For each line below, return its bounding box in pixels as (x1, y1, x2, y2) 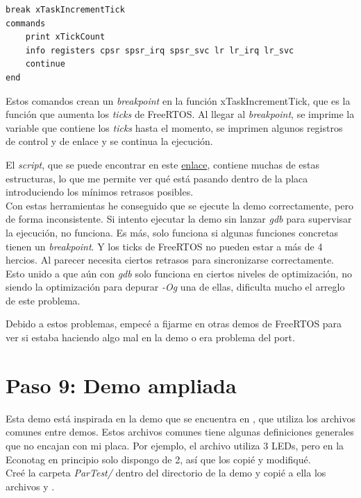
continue (25, 59, 65, 69)
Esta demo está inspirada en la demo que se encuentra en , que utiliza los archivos (6, 411, 355, 425)
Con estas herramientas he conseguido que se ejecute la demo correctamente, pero (6, 198, 353, 212)
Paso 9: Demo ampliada (6, 370, 237, 399)
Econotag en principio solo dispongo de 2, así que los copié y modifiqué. (6, 452, 311, 466)
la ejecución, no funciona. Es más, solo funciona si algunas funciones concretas (6, 225, 339, 239)
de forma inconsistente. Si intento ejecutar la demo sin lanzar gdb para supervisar (6, 212, 352, 226)
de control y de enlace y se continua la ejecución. (6, 134, 213, 148)
